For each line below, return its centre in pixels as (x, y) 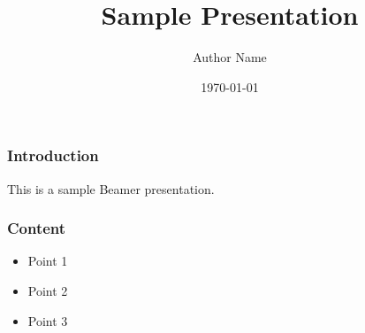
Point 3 (48, 320)
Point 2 (48, 291)
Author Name (230, 57)
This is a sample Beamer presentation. (111, 188)
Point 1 (48, 261)
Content (37, 228)
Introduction (53, 155)
